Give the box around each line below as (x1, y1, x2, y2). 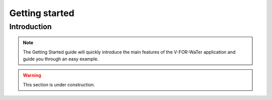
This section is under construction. (23, 81, 95, 87)
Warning (23, 72, 41, 78)
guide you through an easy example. (23, 56, 99, 62)
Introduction (9, 22, 52, 31)
